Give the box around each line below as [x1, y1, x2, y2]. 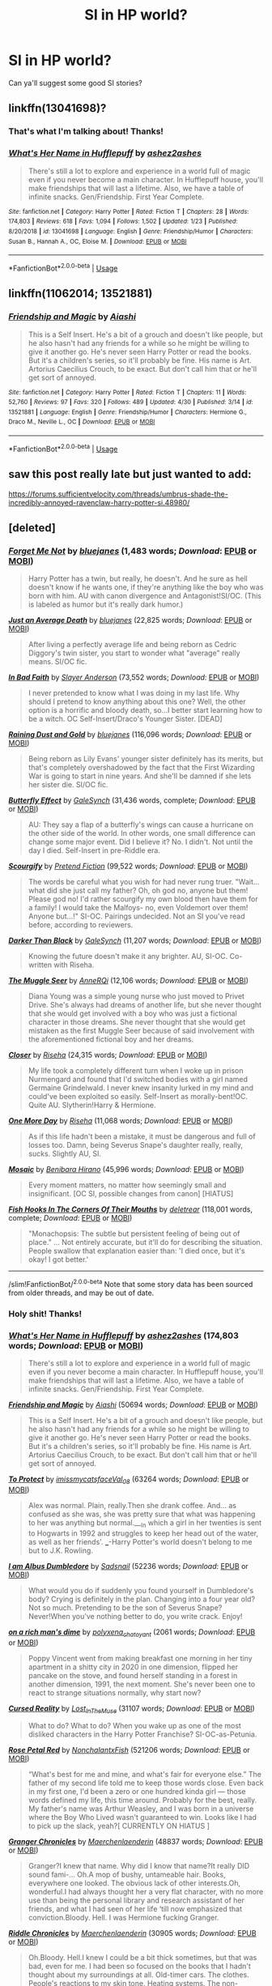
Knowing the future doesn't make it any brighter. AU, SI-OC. [28, 952, 228, 961]
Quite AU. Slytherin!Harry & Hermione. [28, 1100, 156, 1110]
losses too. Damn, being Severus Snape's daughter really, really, [28, 1140, 244, 1150]
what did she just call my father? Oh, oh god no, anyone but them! [28, 885, 249, 896]
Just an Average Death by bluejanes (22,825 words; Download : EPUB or [8, 616, 253, 625]
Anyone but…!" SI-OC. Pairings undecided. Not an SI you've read [28, 911, 245, 921]
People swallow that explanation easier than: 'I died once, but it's [28, 1246, 245, 1256]
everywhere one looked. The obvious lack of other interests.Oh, [28, 1878, 241, 1888]
